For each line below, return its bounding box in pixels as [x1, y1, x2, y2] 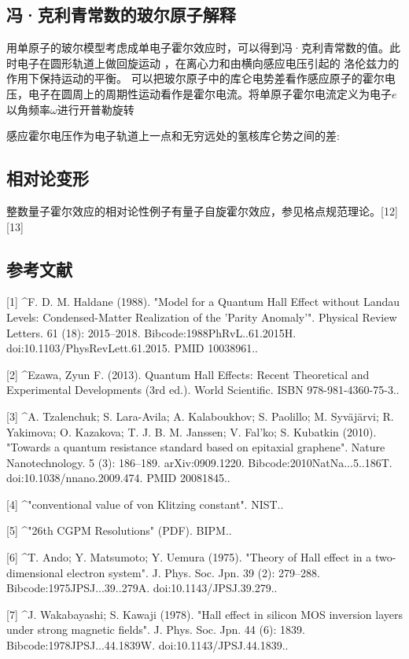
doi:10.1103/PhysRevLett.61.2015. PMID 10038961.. [6, 340, 258, 356]
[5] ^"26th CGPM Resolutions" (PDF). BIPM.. [6, 522, 232, 539]
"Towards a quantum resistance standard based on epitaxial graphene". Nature [6, 439, 385, 455]
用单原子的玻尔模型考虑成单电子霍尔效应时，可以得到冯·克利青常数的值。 [6, 39, 389, 56]
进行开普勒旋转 [57, 101, 134, 117]
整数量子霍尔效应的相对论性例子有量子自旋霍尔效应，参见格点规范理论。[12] [6, 202, 398, 219]
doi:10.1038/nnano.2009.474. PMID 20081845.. [6, 469, 230, 486]
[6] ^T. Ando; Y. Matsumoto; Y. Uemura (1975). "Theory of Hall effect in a [6, 549, 372, 565]
